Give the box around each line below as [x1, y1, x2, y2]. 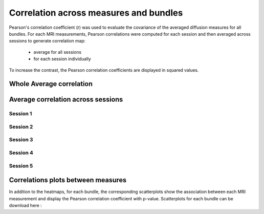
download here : [9, 203, 42, 209]
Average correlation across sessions [9, 95, 123, 104]
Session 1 [9, 110, 32, 117]
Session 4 [9, 149, 34, 156]
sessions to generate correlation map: [9, 38, 86, 44]
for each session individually [33, 56, 91, 62]
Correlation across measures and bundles [9, 7, 183, 18]
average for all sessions [33, 49, 82, 55]
